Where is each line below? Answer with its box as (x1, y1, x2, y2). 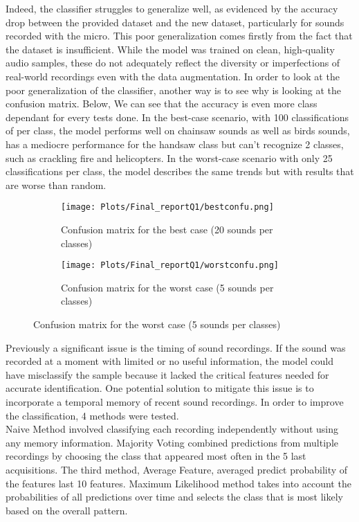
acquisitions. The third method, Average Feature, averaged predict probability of (6, 462, 348, 476)
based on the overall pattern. (6, 503, 128, 517)
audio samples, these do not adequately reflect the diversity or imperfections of (6, 55, 340, 70)
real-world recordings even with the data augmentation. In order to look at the (6, 69, 340, 83)
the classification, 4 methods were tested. (6, 408, 179, 422)
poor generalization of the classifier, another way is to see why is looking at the (6, 82, 342, 97)
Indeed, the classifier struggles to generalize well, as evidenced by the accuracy (6, 1, 338, 15)
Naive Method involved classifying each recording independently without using (6, 422, 339, 436)
